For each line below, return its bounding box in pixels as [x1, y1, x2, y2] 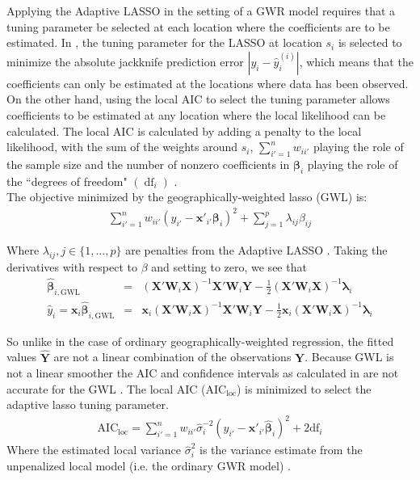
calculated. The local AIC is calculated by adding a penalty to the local [6, 122, 362, 139]
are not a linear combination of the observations [53, 348, 292, 365]
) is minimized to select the [236, 380, 372, 397]
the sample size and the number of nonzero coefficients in [6, 155, 290, 172]
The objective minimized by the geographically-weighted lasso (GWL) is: [6, 188, 367, 205]
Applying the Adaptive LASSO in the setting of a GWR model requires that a [6, 2, 396, 19]
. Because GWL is [304, 348, 394, 365]
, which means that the [299, 53, 414, 69]
